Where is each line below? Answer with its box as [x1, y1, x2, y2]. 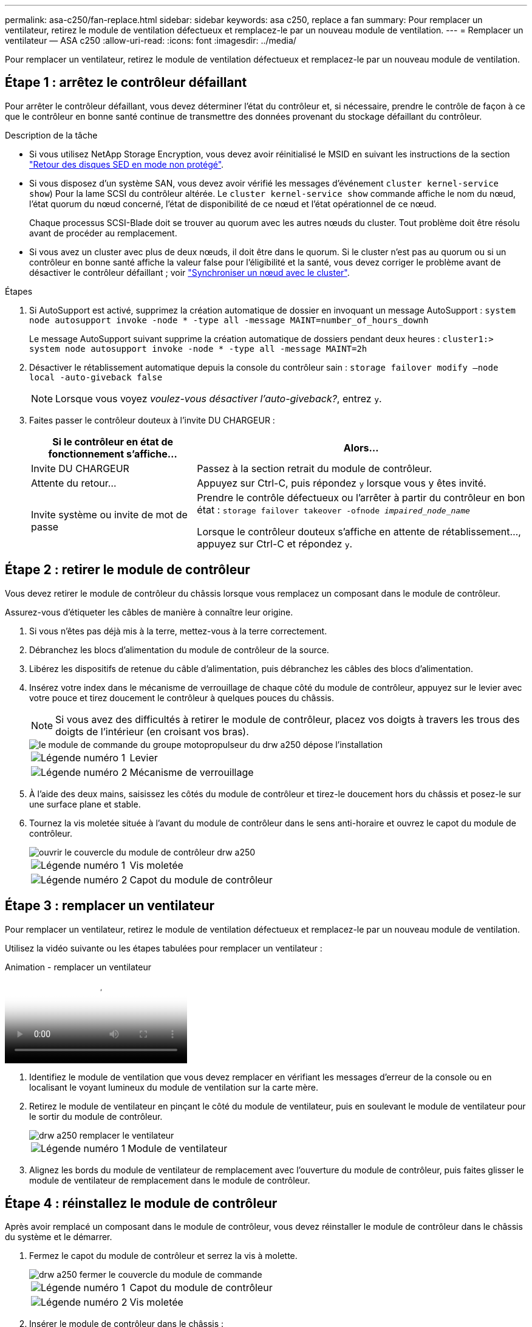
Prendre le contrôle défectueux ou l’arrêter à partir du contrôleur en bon [197, 491, 525, 504]
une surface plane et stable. [29, 798, 141, 809]
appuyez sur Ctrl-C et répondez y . [197, 537, 353, 550]
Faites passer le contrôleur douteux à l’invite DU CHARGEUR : [29, 414, 275, 425]
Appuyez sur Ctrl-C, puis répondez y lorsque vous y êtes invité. [197, 476, 486, 489]
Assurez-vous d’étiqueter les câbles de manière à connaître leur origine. [5, 606, 293, 617]
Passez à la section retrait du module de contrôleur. [197, 462, 432, 475]
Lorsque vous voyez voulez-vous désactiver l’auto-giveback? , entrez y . [55, 392, 382, 405]
